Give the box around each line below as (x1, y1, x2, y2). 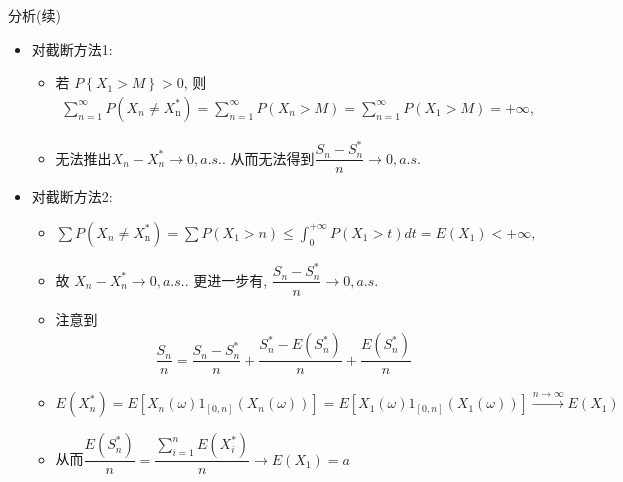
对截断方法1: (31, 38, 113, 59)
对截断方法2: (31, 186, 113, 207)
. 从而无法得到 (222, 147, 315, 168)
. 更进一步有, (184, 269, 268, 290)
